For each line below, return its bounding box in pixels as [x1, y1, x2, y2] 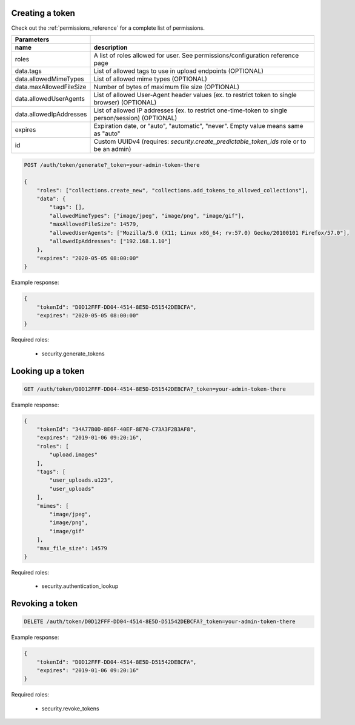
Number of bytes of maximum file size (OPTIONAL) [93, 83, 240, 91]
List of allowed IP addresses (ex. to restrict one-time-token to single [93, 106, 288, 115]
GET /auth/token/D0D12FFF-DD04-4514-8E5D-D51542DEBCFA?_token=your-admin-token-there [24, 385, 286, 393]
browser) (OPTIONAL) [93, 98, 157, 106]
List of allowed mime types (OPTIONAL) [93, 75, 207, 83]
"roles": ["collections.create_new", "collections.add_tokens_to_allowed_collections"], [36, 187, 308, 194]
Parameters [15, 35, 50, 44]
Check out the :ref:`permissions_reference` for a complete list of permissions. [11, 24, 205, 32]
